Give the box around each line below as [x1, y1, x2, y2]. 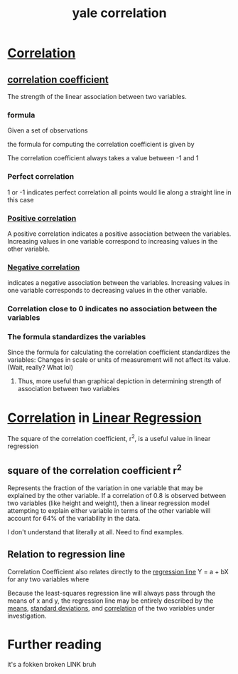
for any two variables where [7, 575, 90, 584]
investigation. [7, 611, 47, 620]
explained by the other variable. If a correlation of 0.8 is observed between [7, 491, 226, 499]
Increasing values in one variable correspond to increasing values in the [7, 237, 218, 245]
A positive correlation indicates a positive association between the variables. [7, 229, 232, 238]
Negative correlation [7, 262, 80, 272]
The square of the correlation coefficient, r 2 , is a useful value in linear [7, 433, 211, 442]
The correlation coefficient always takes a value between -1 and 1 [7, 154, 199, 162]
